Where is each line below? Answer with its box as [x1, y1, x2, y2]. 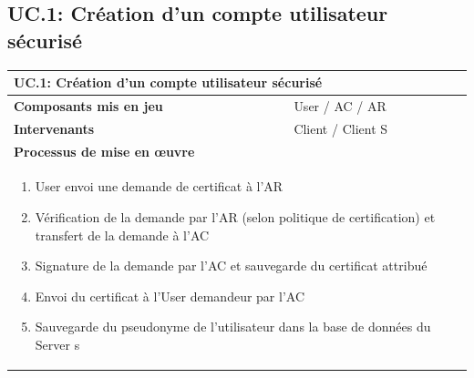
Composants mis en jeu [14, 96, 163, 115]
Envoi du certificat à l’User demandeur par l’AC [35, 286, 305, 305]
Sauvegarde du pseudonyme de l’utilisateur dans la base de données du [35, 317, 431, 336]
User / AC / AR [294, 96, 386, 115]
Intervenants [14, 118, 95, 138]
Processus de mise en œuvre [14, 141, 195, 160]
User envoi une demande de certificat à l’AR [35, 177, 283, 196]
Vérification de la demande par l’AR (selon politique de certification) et [35, 208, 436, 227]
